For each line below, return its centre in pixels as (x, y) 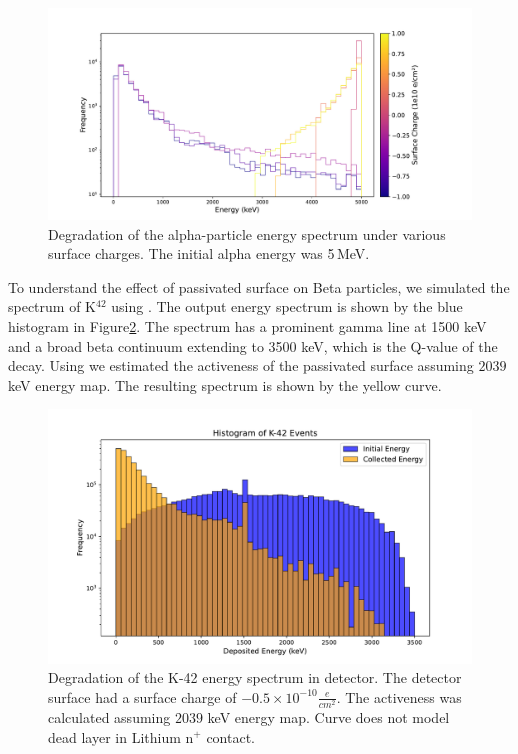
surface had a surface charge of (142, 696)
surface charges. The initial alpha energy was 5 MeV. (209, 253)
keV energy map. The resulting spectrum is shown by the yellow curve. (225, 384)
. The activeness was (399, 696)
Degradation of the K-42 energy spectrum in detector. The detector (255, 677)
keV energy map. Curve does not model (328, 716)
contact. (230, 736)
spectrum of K (52, 306)
